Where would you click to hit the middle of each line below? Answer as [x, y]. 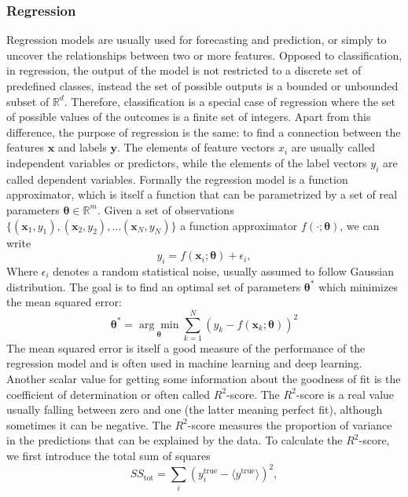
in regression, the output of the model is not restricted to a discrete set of [184, 70]
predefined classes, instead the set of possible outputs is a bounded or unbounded [202, 86]
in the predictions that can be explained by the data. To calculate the [175, 440]
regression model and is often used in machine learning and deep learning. [184, 363]
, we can [360, 225]
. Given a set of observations [165, 209]
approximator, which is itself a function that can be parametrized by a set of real [202, 194]
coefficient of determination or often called [108, 394]
